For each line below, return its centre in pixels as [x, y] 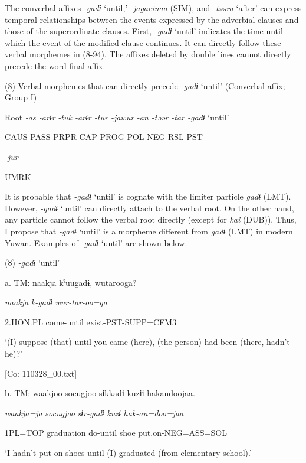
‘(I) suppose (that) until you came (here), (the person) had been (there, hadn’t [147, 342]
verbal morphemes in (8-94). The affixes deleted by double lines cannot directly [148, 54]
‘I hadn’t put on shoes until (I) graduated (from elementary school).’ [128, 453]
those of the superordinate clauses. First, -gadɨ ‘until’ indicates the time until [144, 31]
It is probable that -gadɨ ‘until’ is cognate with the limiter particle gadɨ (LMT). [148, 196]
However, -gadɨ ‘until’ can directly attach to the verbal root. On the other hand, [149, 208]
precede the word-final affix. [55, 65]
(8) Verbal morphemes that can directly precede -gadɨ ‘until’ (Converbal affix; [145, 85]
